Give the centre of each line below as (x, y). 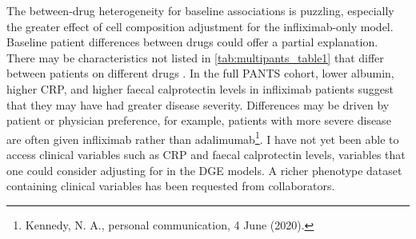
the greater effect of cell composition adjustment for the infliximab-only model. (200, 26)
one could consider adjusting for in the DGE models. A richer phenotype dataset (204, 170)
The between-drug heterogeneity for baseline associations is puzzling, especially (200, 10)
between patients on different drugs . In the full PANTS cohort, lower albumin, (200, 73)
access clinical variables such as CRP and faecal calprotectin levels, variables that (206, 154)
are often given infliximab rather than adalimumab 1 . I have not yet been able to (203, 137)
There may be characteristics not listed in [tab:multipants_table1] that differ (195, 57)
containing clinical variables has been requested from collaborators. (171, 186)
